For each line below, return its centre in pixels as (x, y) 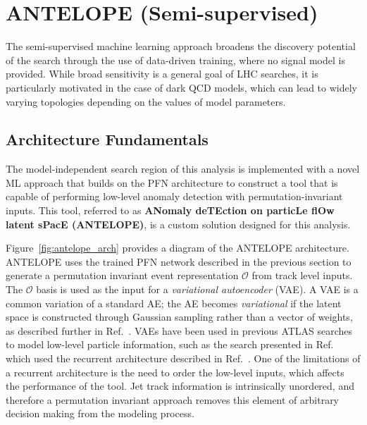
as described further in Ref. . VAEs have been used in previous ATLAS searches (179, 330)
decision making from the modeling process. (100, 413)
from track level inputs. (302, 275)
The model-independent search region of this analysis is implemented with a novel (183, 169)
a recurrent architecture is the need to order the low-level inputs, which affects (175, 372)
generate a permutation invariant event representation (122, 275)
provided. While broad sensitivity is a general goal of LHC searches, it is (162, 74)
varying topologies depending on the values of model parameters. (146, 101)
